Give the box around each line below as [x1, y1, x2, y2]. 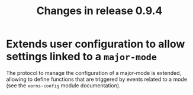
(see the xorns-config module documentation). [6, 81, 121, 89]
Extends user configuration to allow [6, 37, 185, 51]
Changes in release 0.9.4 [36, 4, 163, 18]
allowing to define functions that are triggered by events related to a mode [6, 76, 188, 83]
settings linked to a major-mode [6, 50, 157, 63]
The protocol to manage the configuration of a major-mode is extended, [6, 69, 182, 76]
